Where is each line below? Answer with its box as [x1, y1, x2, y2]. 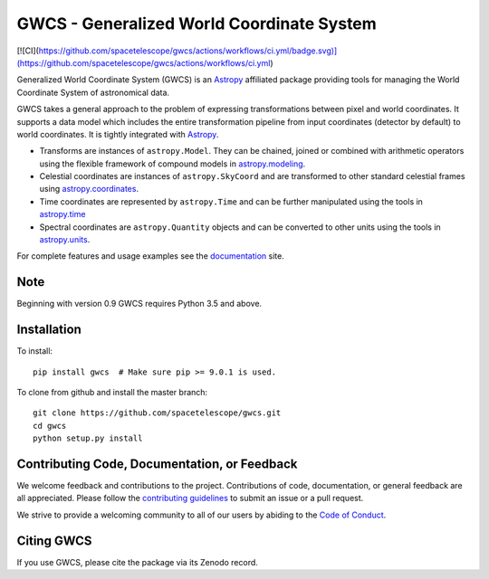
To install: [16, 346, 53, 356]
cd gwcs [33, 421, 67, 431]
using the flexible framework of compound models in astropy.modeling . [39, 158, 306, 169]
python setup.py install [33, 433, 143, 443]
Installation [16, 322, 81, 337]
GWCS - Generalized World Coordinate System [16, 14, 378, 33]
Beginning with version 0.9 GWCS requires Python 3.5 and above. [16, 299, 263, 309]
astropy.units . [39, 234, 91, 245]
